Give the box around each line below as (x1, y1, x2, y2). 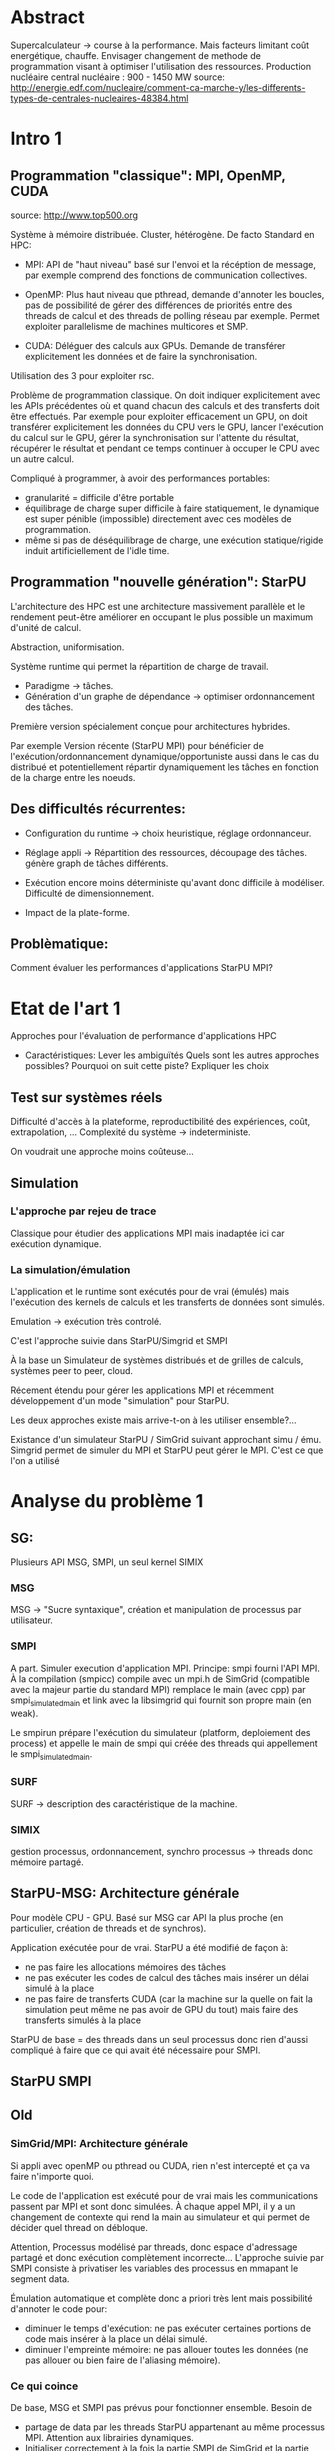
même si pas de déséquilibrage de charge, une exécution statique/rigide (24, 534, 324, 546)
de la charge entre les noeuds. (10, 771, 136, 783)
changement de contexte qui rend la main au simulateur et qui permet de (10, 2211, 311, 2223)
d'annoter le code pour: (10, 2302, 108, 2315)
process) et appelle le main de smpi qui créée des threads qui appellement (10, 1737, 318, 1749)
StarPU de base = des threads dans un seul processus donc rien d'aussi (10, 2033, 308, 2045)
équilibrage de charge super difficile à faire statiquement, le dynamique (24, 502, 320, 514)
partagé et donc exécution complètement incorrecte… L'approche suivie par (10, 2251, 325, 2263)
